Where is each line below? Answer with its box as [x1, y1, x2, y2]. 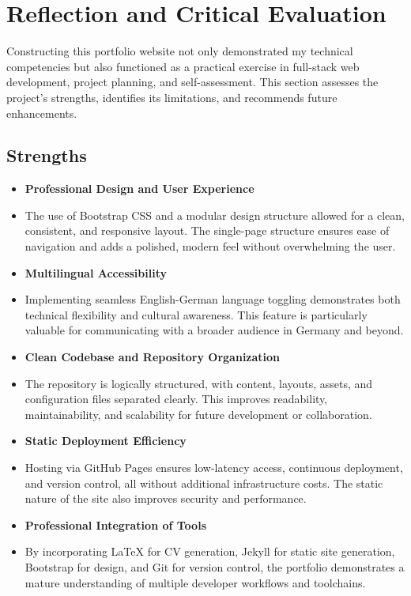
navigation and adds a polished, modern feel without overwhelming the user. [25, 238, 396, 255]
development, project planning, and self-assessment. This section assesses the [6, 74, 379, 90]
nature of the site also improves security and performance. [25, 490, 307, 507]
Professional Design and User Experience [25, 180, 255, 197]
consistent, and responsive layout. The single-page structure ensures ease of [25, 222, 390, 239]
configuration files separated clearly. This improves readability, [25, 390, 328, 407]
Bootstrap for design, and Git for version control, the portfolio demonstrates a [25, 558, 405, 575]
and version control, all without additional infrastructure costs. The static [25, 474, 383, 491]
